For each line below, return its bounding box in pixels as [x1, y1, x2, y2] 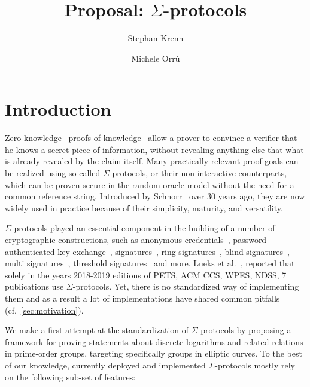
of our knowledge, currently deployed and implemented [5, 358, 206, 371]
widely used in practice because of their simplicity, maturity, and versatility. [5, 201, 283, 214]
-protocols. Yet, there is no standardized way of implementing [72, 280, 299, 293]
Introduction [5, 97, 111, 121]
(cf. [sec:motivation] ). [5, 303, 84, 316]
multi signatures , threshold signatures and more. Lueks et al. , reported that [5, 257, 295, 269]
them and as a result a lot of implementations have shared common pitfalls [5, 291, 280, 304]
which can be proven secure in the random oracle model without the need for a [5, 178, 294, 191]
